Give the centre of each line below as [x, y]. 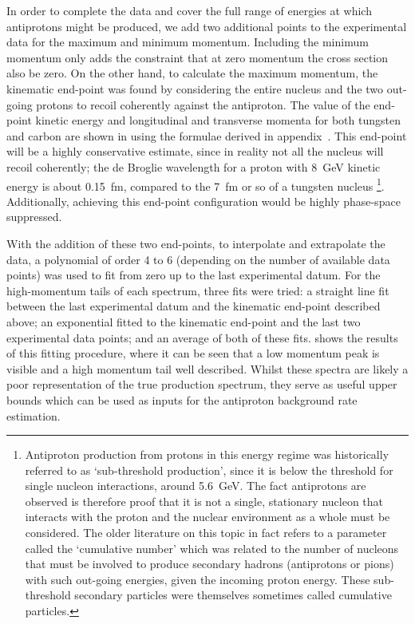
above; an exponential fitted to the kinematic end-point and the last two [184, 321]
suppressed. [34, 217]
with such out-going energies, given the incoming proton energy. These [198, 579]
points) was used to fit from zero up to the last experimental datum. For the [194, 275]
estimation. [34, 415]
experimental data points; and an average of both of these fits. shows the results [202, 337]
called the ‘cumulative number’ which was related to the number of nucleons [212, 548]
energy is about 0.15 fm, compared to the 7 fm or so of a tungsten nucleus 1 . [196, 184]
